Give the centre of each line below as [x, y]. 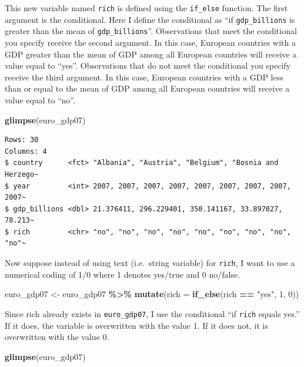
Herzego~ [22, 174]
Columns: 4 [26, 151]
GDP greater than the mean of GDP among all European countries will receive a [151, 54]
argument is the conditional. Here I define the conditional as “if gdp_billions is [150, 19]
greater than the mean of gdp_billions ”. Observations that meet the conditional [151, 31]
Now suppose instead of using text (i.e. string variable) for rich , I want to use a [150, 263]
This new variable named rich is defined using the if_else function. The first [146, 8]
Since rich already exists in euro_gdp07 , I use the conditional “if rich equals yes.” [152, 313]
